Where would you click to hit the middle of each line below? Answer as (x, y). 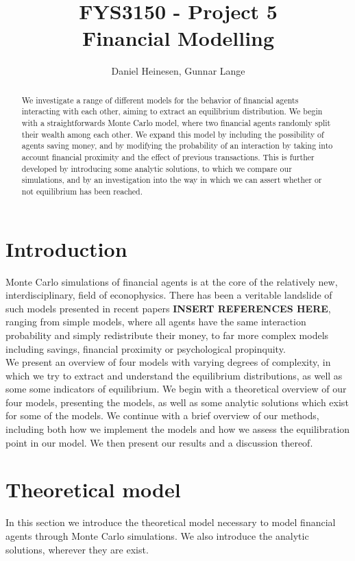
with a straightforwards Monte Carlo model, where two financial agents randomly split (176, 123)
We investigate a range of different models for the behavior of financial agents (160, 100)
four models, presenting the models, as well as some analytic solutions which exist (177, 402)
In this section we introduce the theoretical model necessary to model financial (171, 522)
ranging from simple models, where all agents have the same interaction (156, 322)
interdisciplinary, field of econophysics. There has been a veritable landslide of (169, 295)
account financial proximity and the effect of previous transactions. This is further (168, 157)
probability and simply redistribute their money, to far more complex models (167, 335)
